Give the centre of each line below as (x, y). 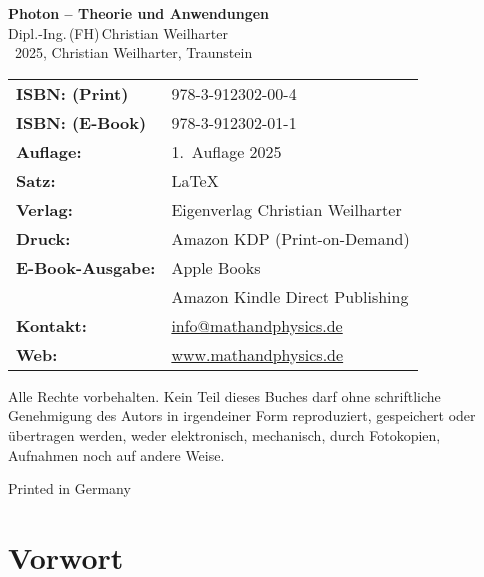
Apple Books (216, 267)
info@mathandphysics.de (257, 325)
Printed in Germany (69, 488)
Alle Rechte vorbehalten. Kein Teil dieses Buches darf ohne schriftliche (224, 395)
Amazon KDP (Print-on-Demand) (290, 238)
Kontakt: (51, 325)
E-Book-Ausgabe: (86, 267)
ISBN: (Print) (72, 93)
